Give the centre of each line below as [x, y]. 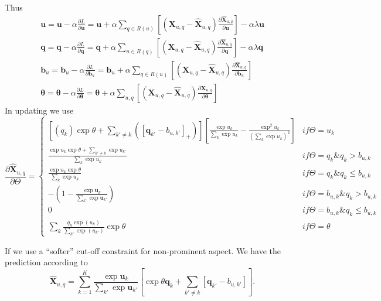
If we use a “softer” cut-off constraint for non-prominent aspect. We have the [143, 250]
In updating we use [39, 110]
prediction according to [46, 262]
